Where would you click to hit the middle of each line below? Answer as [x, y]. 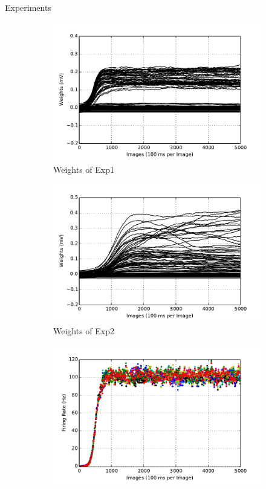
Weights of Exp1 [84, 169]
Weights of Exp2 [84, 331]
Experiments [28, 7]
